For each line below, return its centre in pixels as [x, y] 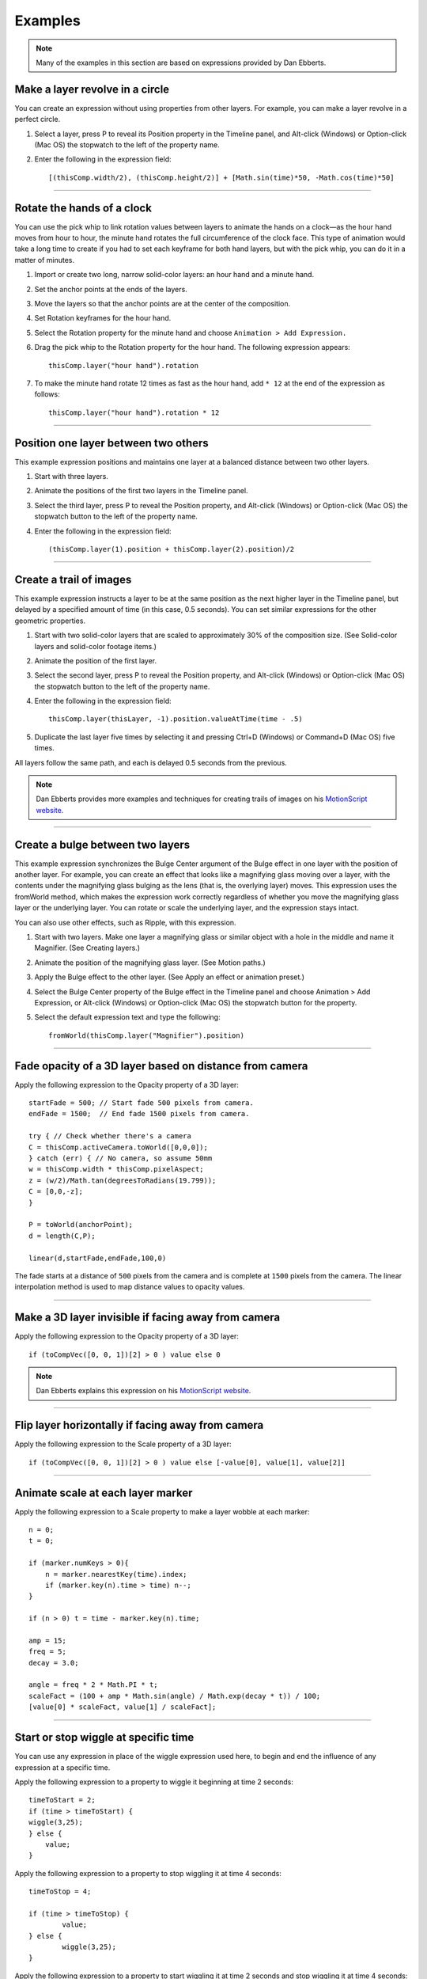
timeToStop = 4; [60, 1892]
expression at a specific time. [62, 1767]
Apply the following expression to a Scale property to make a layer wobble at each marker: [162, 1511]
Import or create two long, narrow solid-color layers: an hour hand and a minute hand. [174, 275]
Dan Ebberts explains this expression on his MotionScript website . [144, 1391]
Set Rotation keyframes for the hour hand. [103, 318]
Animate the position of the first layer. [96, 660]
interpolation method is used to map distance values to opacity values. [130, 1287]
